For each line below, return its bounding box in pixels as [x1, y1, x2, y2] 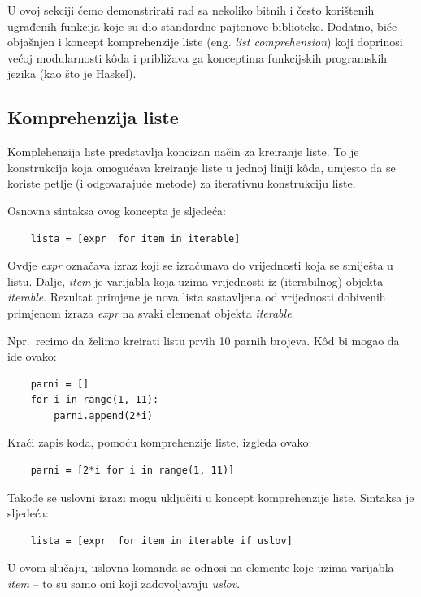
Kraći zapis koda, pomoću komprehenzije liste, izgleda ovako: [7, 434, 312, 451]
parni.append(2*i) [54, 409, 153, 422]
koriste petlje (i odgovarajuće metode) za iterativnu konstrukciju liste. [7, 175, 356, 192]
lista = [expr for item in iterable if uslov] [30, 534, 293, 547]
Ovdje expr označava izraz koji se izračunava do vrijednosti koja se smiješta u [7, 257, 393, 274]
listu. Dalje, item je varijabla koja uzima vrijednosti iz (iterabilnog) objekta [7, 272, 384, 289]
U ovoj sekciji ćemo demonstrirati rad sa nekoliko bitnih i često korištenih [7, 2, 375, 18]
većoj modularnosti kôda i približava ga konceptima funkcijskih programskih [7, 49, 388, 66]
